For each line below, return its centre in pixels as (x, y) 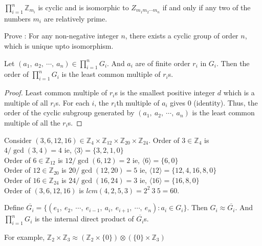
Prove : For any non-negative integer (61, 36)
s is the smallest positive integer (165, 93)
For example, (25, 237)
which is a (239, 93)
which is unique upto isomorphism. (59, 45)
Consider (18, 140)
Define (14, 207)
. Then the (233, 63)
